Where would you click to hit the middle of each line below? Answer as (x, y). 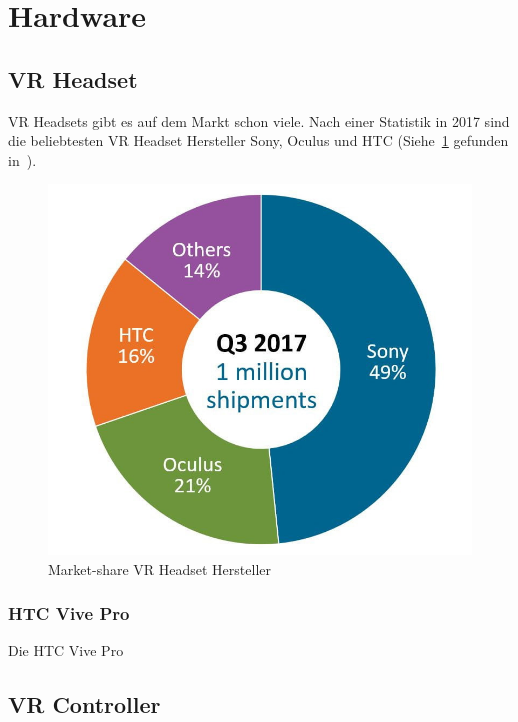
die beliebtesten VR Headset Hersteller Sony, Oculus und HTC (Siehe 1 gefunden (258, 140)
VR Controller (84, 704)
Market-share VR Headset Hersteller (159, 568)
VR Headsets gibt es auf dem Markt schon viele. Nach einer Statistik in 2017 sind (259, 120)
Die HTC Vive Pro (66, 650)
